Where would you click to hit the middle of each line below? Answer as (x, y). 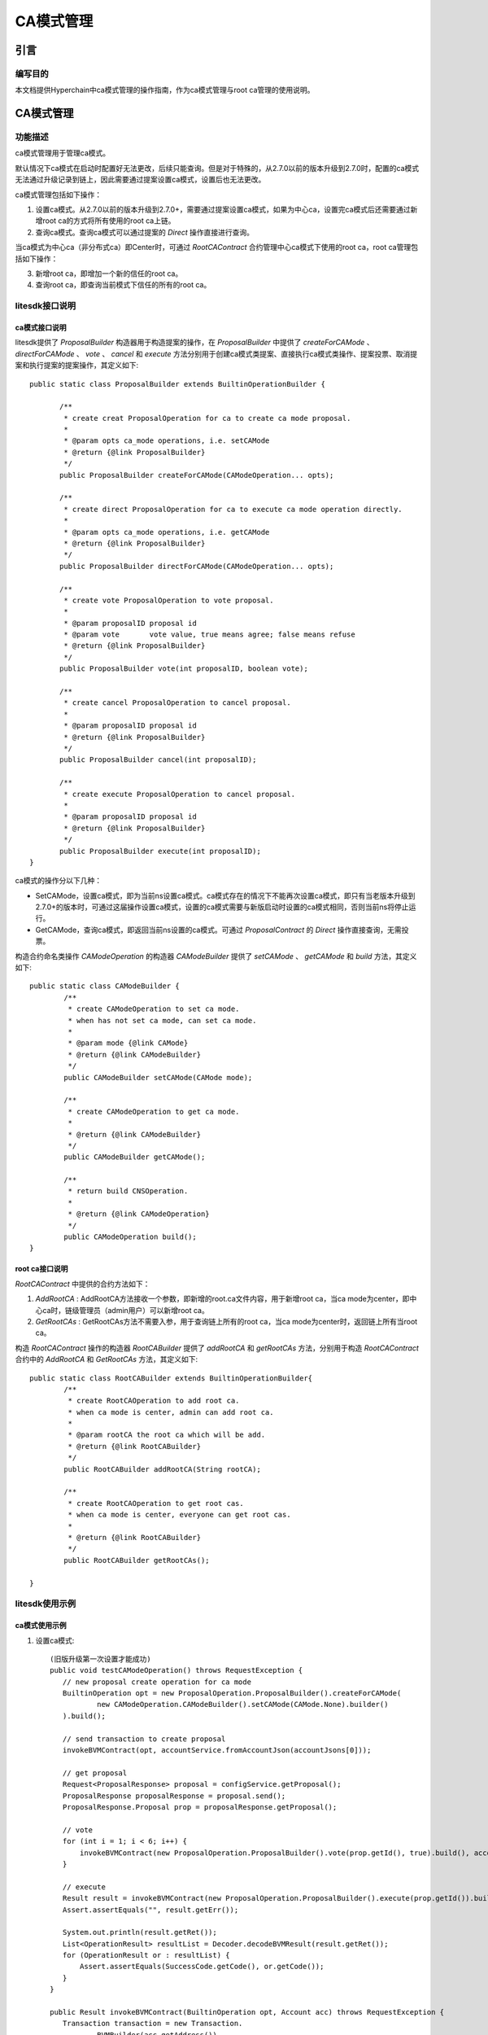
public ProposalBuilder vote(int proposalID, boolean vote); (184, 669)
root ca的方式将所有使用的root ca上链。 (109, 221)
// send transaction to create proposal (144, 1739)
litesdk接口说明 (46, 306)
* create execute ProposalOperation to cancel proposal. (180, 794)
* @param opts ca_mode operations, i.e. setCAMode (167, 441)
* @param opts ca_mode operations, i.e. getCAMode (167, 532)
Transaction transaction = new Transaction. (152, 2024)
